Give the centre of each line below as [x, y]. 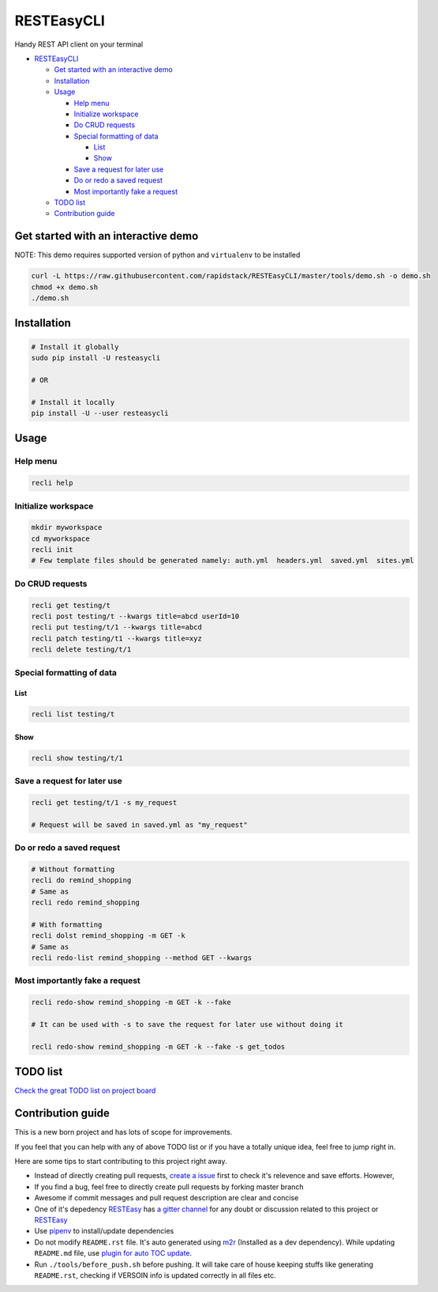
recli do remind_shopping [81, 880]
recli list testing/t [73, 714]
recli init [52, 550]
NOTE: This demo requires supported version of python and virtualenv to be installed [157, 255]
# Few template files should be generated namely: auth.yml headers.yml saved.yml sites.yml [223, 561]
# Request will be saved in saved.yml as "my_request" [139, 825]
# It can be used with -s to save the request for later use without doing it [187, 1025]
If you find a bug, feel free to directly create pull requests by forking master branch [169, 1187]
